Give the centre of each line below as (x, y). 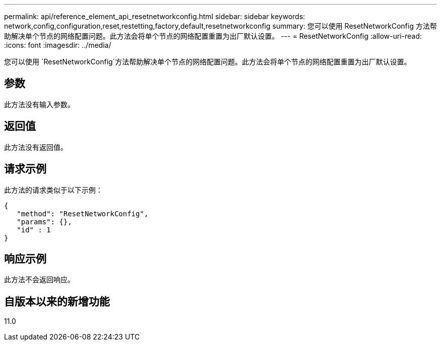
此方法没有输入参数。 (39, 104)
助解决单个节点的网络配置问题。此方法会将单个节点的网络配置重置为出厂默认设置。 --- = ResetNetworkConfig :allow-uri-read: (213, 36)
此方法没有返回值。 (36, 147)
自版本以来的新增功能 (57, 301)
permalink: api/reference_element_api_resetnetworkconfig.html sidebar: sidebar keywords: (155, 16)
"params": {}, (44, 222)
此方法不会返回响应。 (39, 280)
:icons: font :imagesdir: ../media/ (58, 45)
